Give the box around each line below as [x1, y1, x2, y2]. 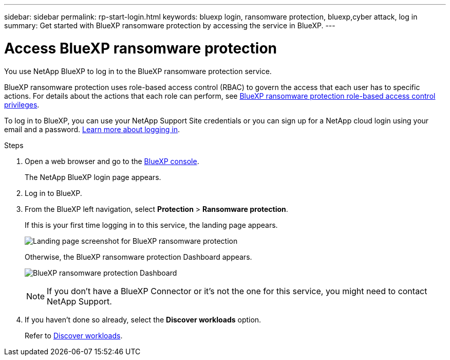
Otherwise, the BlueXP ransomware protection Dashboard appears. [25, 252, 252, 261]
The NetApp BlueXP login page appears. [25, 172, 161, 182]
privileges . [4, 100, 40, 109]
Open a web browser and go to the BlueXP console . [25, 156, 199, 166]
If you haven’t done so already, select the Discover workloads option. [25, 315, 261, 324]
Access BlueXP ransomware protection [4, 39, 277, 57]
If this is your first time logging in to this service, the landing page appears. [25, 220, 278, 229]
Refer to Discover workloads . [25, 331, 123, 340]
